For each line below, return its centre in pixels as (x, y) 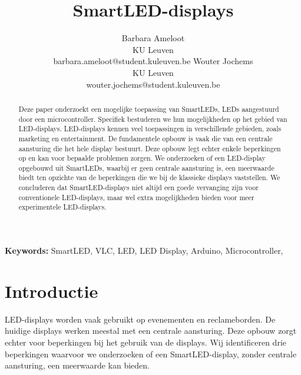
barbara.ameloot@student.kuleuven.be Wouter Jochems (153, 61)
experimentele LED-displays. (62, 207)
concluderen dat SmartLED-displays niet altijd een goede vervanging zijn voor (138, 187)
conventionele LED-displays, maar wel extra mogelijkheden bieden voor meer (136, 197)
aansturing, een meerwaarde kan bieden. (77, 365)
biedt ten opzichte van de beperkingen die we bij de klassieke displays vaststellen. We (149, 177)
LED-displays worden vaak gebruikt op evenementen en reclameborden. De (140, 319)
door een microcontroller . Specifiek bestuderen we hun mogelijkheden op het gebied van (153, 119)
